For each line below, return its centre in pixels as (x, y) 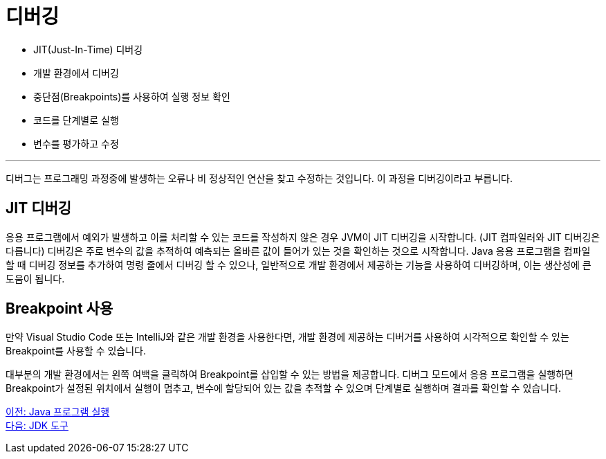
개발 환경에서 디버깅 (76, 73)
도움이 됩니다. (35, 278)
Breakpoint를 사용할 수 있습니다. (76, 351)
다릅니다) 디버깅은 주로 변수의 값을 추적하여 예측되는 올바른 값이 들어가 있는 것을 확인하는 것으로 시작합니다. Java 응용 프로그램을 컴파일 (298, 251)
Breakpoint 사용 (59, 309)
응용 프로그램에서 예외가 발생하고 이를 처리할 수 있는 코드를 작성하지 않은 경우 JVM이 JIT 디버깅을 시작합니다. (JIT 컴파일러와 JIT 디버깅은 (303, 237)
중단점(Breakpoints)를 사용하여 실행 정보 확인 (132, 96)
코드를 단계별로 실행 (76, 120)
